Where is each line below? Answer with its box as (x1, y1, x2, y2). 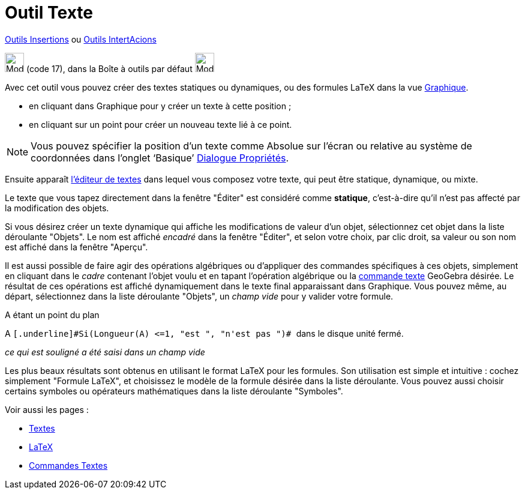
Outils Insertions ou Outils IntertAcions (5, 34, 157, 44)
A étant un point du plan (5, 309, 100, 320)
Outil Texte (5, 2, 93, 23)
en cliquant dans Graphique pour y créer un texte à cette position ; (29, 100, 292, 111)
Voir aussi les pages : (5, 404, 89, 415)
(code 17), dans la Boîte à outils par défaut (26, 63, 193, 74)
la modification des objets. (5, 202, 109, 213)
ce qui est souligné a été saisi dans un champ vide (5, 346, 205, 357)
